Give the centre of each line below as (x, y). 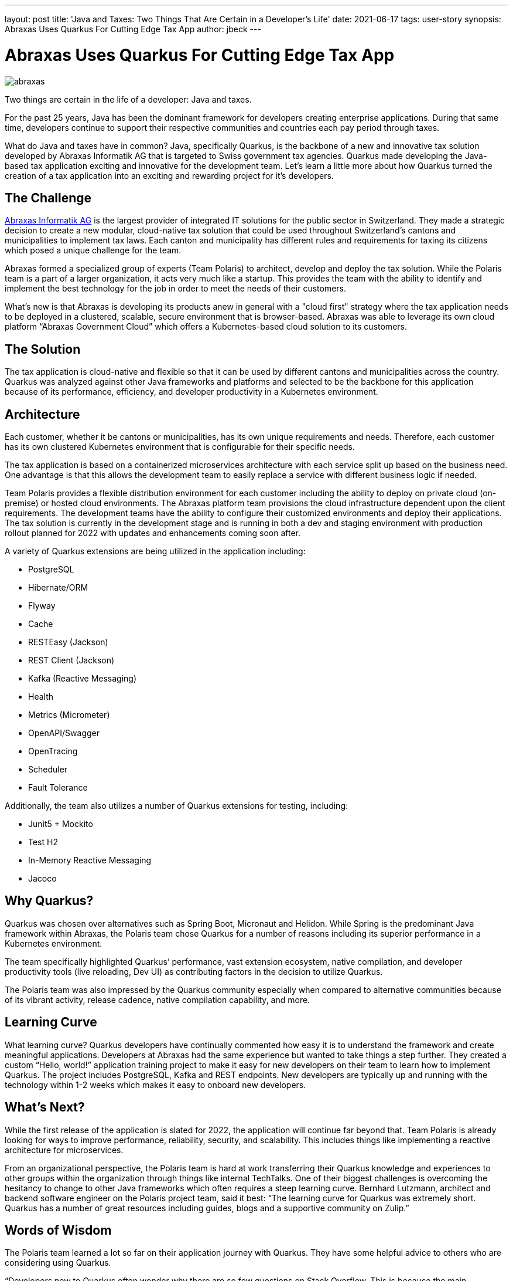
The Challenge (48, 198)
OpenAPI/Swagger (64, 733)
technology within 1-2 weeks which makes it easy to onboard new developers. (155, 1085)
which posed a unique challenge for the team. (93, 250)
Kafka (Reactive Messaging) (83, 679)
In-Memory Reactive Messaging (90, 860)
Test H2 (43, 842)
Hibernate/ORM (58, 588)
